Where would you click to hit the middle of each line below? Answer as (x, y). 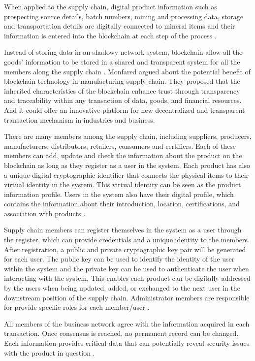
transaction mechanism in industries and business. (80, 119)
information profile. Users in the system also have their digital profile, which (119, 194)
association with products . (45, 213)
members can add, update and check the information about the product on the (123, 155)
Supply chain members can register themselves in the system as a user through (123, 230)
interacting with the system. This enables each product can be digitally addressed (127, 278)
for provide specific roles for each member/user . (77, 307)
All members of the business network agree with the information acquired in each (127, 323)
